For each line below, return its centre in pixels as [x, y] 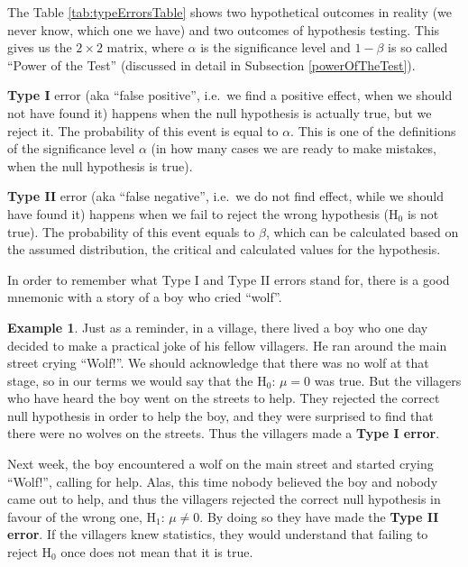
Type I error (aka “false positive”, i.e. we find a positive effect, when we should [230, 95]
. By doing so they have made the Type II [319, 516]
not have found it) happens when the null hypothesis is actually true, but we [220, 112]
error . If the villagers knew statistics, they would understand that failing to [218, 534]
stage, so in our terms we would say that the [130, 380]
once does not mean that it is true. [157, 552]
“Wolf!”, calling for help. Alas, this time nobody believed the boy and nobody [223, 481]
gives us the [40, 47]
